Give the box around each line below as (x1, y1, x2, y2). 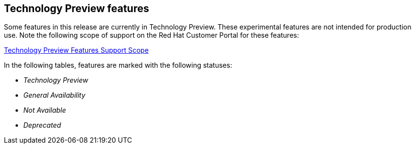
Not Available (23, 106, 66, 115)
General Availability (23, 91, 86, 100)
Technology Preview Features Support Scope (4, 46, 149, 55)
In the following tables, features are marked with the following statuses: (4, 61, 232, 70)
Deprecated (23, 121, 61, 130)
